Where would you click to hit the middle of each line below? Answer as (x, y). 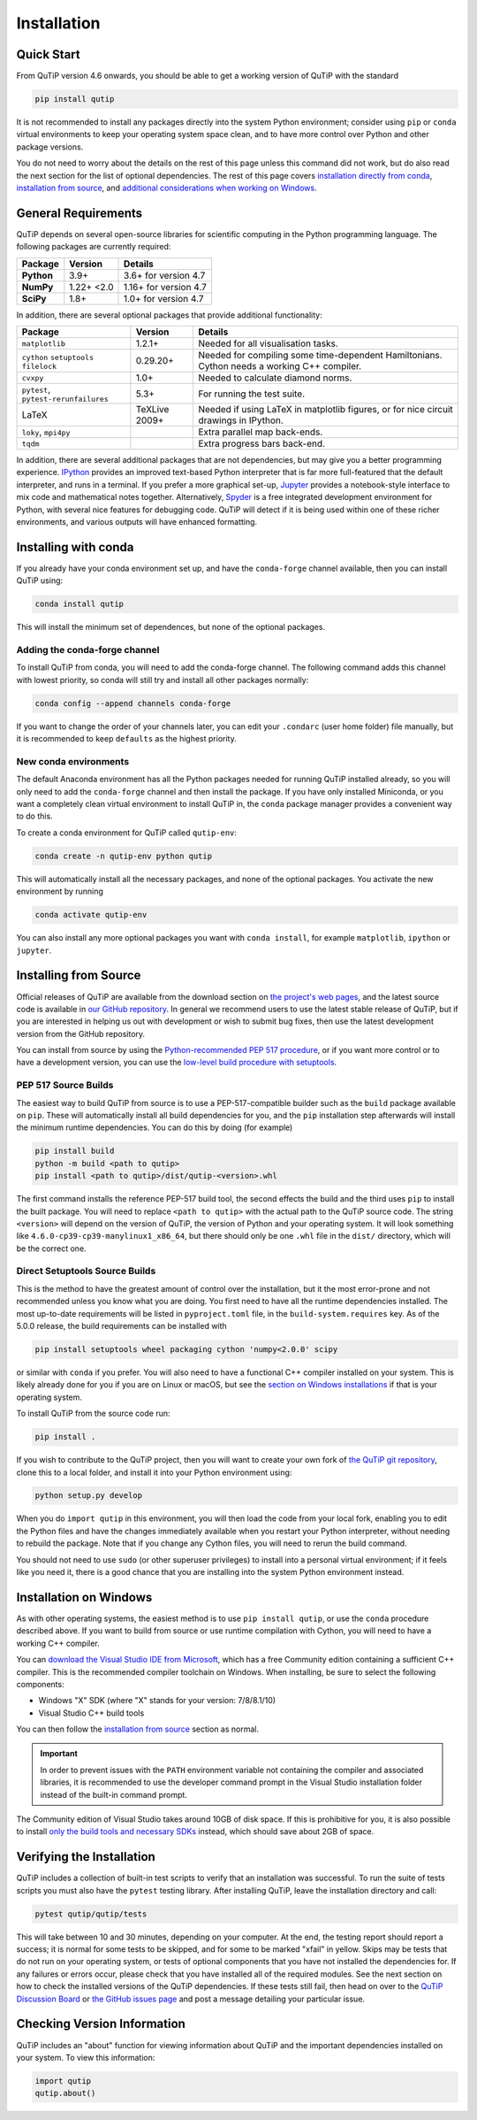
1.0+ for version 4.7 (164, 298)
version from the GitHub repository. (81, 1033)
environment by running (60, 891)
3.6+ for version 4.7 (165, 275)
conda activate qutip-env (91, 915)
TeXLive (152, 410)
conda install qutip (79, 604)
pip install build (75, 1151)
